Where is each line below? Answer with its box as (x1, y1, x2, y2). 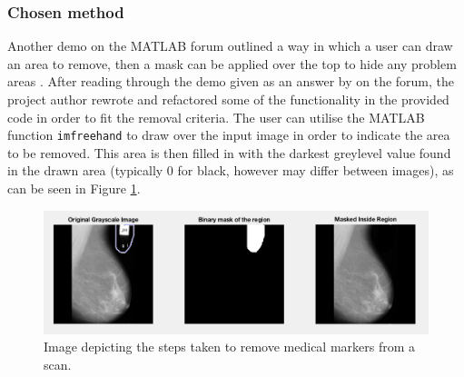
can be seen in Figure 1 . (7, 179, 141, 198)
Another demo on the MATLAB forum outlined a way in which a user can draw (7, 36, 453, 55)
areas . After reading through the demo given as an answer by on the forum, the (7, 72, 455, 91)
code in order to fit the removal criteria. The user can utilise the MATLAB (7, 107, 425, 126)
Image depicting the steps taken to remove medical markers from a (44, 337, 416, 356)
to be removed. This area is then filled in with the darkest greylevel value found (7, 143, 451, 162)
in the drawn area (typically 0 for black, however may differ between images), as (7, 161, 454, 180)
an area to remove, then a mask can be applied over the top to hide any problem (7, 54, 457, 73)
